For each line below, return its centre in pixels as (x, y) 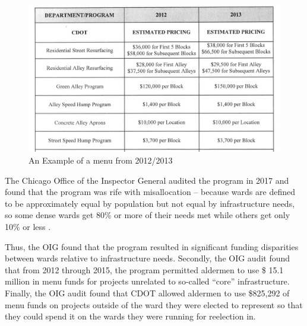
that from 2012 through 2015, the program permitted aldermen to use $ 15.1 (144, 269)
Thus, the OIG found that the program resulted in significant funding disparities (152, 246)
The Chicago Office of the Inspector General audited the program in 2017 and (147, 180)
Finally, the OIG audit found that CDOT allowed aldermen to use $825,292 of (147, 293)
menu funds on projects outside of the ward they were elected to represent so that (154, 304)
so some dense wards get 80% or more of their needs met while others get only (148, 215)
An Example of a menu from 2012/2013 (101, 160)
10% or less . (28, 226)
